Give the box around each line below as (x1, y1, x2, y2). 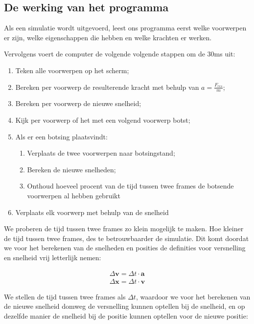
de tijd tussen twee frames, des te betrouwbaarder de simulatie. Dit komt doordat (4, 233, 249, 243)
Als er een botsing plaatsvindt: (15, 131, 108, 141)
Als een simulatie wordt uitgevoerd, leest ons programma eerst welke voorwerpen (4, 23, 247, 33)
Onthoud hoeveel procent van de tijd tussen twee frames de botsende (27, 181, 234, 191)
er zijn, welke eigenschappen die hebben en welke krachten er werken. (4, 32, 212, 42)
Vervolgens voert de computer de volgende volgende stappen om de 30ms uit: (4, 49, 235, 59)
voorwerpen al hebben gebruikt (27, 190, 120, 200)
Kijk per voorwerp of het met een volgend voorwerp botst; (15, 115, 190, 125)
